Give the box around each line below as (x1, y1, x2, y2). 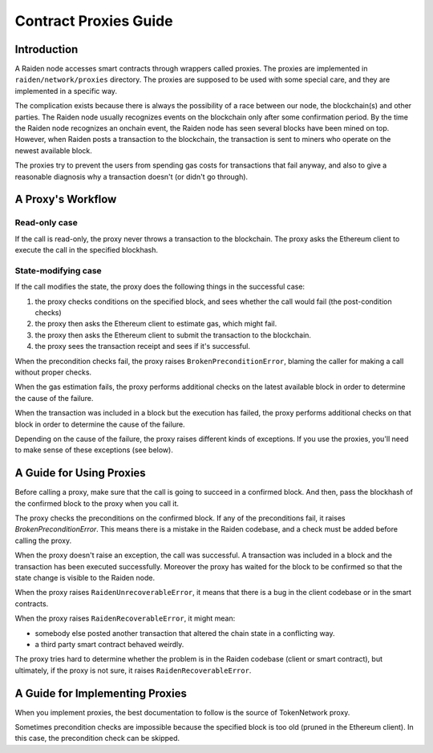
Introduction (14, 43, 79, 56)
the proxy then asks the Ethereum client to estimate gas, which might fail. (34, 319, 277, 329)
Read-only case (14, 217, 78, 229)
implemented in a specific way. (14, 86, 118, 95)
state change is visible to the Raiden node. (14, 573, 156, 582)
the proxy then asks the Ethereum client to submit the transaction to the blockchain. (34, 330, 312, 340)
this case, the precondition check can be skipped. (14, 734, 180, 743)
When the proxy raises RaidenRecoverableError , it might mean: (14, 613, 236, 623)
